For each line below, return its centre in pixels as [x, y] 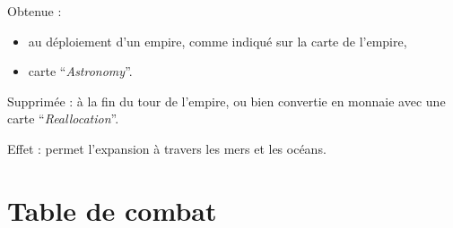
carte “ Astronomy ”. [80, 71]
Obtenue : [35, 11]
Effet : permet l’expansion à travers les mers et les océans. [167, 148]
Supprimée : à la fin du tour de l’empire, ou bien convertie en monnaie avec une [226, 101]
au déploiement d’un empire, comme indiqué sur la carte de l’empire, [218, 41]
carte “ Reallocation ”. [63, 118]
